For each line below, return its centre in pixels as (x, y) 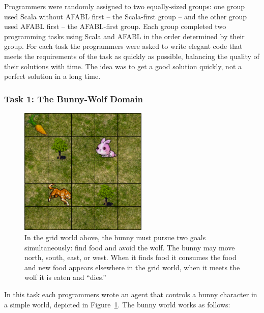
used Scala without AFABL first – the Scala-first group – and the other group (126, 16)
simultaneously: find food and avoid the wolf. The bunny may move (130, 247)
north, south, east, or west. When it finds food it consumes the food (130, 257)
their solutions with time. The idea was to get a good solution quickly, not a (123, 66)
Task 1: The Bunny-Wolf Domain (74, 98)
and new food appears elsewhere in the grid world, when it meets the (132, 267)
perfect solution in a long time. (52, 76)
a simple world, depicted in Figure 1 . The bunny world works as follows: (117, 304)
